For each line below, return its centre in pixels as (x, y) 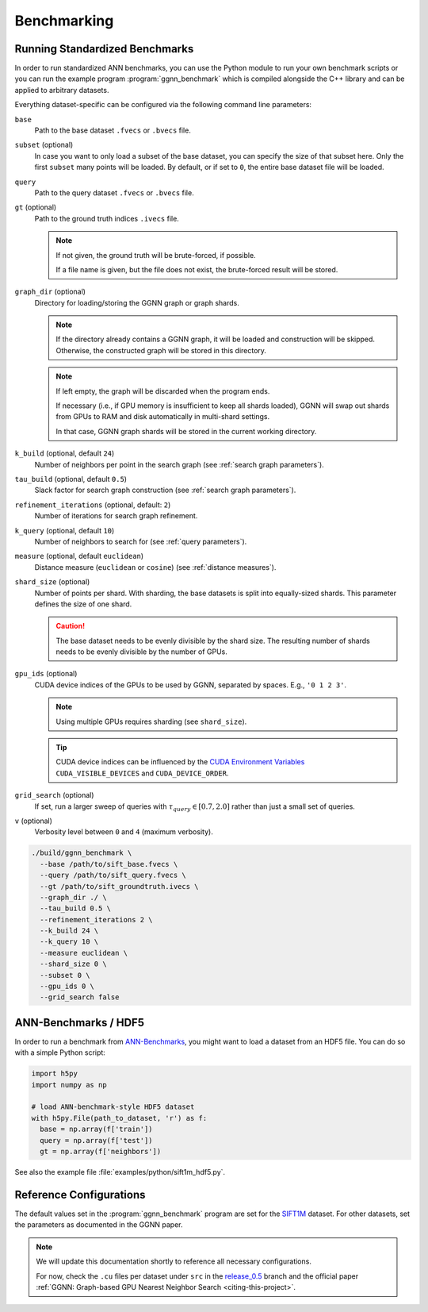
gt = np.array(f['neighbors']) (101, 1152)
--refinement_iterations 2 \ (97, 920)
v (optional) (34, 821)
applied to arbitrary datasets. (62, 90)
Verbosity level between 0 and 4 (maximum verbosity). (124, 832)
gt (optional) (36, 207)
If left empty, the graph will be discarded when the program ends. (163, 391)
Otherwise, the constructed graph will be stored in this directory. (161, 350)
